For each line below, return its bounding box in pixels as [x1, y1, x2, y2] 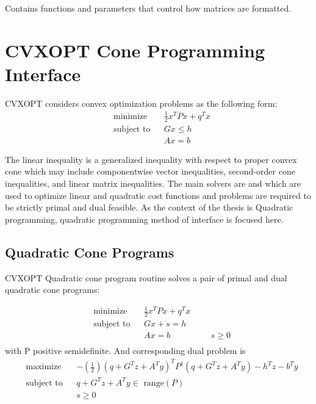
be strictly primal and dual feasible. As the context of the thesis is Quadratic [5, 201, 293, 214]
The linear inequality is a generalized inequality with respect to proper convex [5, 153, 297, 165]
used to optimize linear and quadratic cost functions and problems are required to [5, 189, 311, 201]
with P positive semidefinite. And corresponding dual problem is [5, 344, 246, 357]
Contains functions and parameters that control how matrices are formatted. [5, 1, 292, 14]
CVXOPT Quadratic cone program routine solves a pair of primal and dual [5, 271, 287, 284]
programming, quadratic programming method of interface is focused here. [5, 212, 284, 225]
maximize [26, 363, 62, 372]
